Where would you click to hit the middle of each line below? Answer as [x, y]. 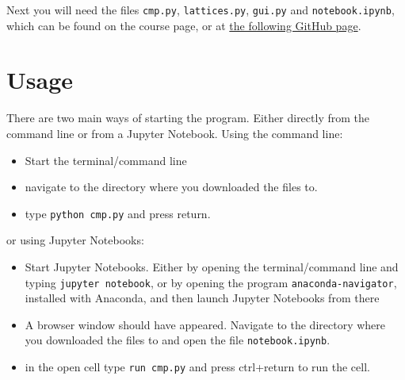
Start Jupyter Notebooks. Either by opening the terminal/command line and [212, 267]
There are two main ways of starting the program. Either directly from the [188, 118]
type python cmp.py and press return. [118, 213]
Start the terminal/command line [106, 160]
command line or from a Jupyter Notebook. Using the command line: [175, 133]
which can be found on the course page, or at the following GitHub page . [184, 25]
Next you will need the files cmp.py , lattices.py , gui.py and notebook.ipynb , [201, 10]
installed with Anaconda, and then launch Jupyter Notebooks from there [202, 298]
